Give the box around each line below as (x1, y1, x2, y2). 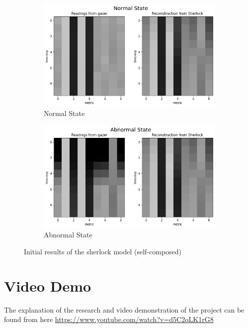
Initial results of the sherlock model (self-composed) (24, 246, 182, 256)
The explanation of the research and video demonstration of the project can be (4, 304, 245, 315)
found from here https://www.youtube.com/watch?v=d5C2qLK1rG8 (4, 314, 214, 325)
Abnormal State (44, 229, 92, 240)
